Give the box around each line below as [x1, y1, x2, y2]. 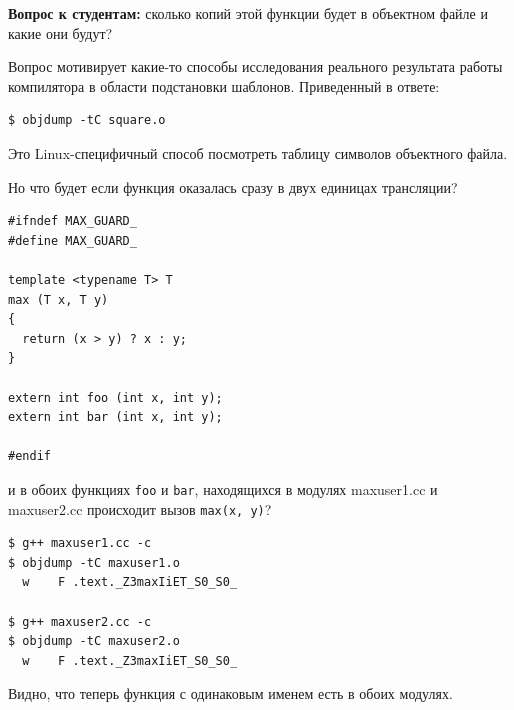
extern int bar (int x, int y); [8, 410, 223, 425]
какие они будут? [8, 22, 113, 43]
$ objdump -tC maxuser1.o [8, 555, 180, 570]
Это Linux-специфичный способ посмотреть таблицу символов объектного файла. [8, 142, 508, 163]
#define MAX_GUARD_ [8, 233, 137, 248]
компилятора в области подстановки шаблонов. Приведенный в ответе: [8, 75, 440, 96]
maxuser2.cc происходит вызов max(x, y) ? [8, 498, 272, 519]
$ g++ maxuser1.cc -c [8, 536, 152, 551]
